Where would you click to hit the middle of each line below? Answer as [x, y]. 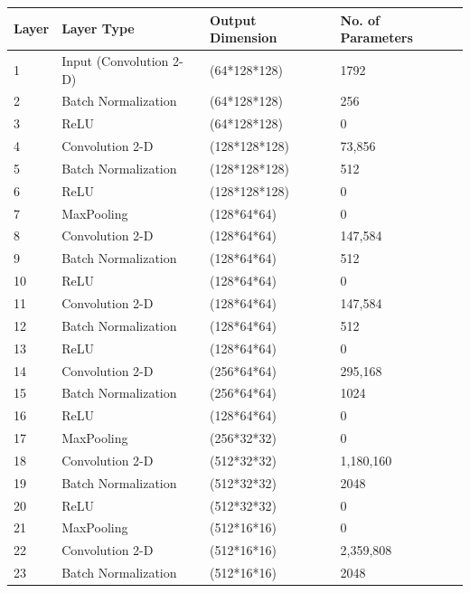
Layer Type [98, 28]
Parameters [376, 38]
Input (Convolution [115, 60]
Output [233, 19]
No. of [360, 19]
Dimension [243, 38]
